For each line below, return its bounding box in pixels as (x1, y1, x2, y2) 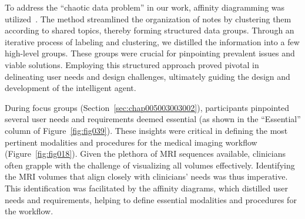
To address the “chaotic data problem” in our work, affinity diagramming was (5, 1, 285, 13)
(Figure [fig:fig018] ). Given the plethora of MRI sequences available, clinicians (5, 147, 286, 160)
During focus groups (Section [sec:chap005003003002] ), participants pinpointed (5, 101, 290, 113)
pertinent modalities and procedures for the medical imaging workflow (5, 136, 257, 148)
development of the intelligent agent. (5, 82, 136, 94)
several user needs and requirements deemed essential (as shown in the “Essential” (5, 113, 301, 125)
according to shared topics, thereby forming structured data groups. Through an (5, 24, 294, 36)
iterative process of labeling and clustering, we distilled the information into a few (5, 35, 300, 48)
